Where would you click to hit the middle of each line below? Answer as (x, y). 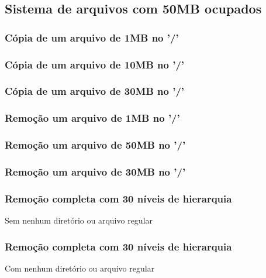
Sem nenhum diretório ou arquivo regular (79, 220)
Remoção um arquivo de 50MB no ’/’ (95, 145)
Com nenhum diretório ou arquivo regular (80, 268)
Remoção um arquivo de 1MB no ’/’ (92, 118)
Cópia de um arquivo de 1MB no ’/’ (92, 37)
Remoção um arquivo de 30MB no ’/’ (95, 171)
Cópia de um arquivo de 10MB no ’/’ (95, 64)
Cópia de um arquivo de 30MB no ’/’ (95, 91)
